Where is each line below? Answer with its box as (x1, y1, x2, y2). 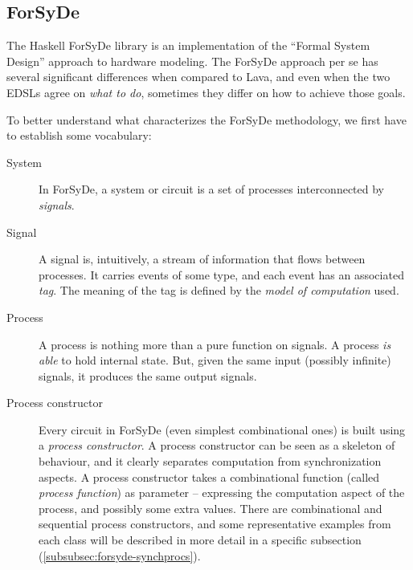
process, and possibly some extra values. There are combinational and (39, 499, 382, 516)
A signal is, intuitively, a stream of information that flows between (39, 250, 366, 267)
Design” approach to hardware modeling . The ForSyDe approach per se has (6, 52, 378, 69)
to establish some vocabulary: (6, 127, 152, 144)
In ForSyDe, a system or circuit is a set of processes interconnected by (39, 181, 385, 197)
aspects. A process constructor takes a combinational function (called (39, 468, 380, 485)
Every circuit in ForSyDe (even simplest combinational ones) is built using (39, 421, 406, 438)
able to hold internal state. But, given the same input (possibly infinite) (39, 352, 391, 368)
